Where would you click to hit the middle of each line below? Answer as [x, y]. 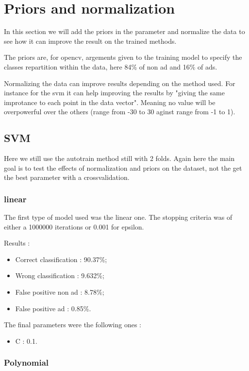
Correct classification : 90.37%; [61, 259]
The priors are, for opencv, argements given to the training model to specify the [123, 57]
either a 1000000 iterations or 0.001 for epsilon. [74, 226]
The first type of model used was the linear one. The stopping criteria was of [118, 217]
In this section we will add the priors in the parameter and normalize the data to [124, 31]
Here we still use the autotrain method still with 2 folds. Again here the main [119, 158]
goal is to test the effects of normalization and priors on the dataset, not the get [123, 168]
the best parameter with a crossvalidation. [67, 177]
